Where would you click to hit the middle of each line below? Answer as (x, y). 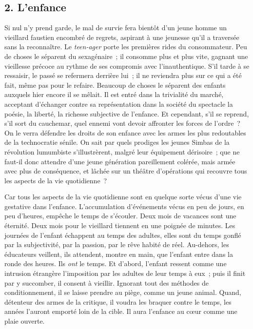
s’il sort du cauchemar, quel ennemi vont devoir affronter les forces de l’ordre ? (122, 123)
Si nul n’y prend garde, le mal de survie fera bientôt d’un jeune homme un (116, 28)
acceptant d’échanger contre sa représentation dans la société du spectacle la (119, 104)
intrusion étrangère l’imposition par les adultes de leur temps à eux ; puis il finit (125, 273)
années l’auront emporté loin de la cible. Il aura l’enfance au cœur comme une (121, 311)
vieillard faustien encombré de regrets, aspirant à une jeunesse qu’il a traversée (122, 37)
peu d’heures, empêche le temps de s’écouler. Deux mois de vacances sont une (120, 216)
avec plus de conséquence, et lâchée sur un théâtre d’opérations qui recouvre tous (126, 171)
